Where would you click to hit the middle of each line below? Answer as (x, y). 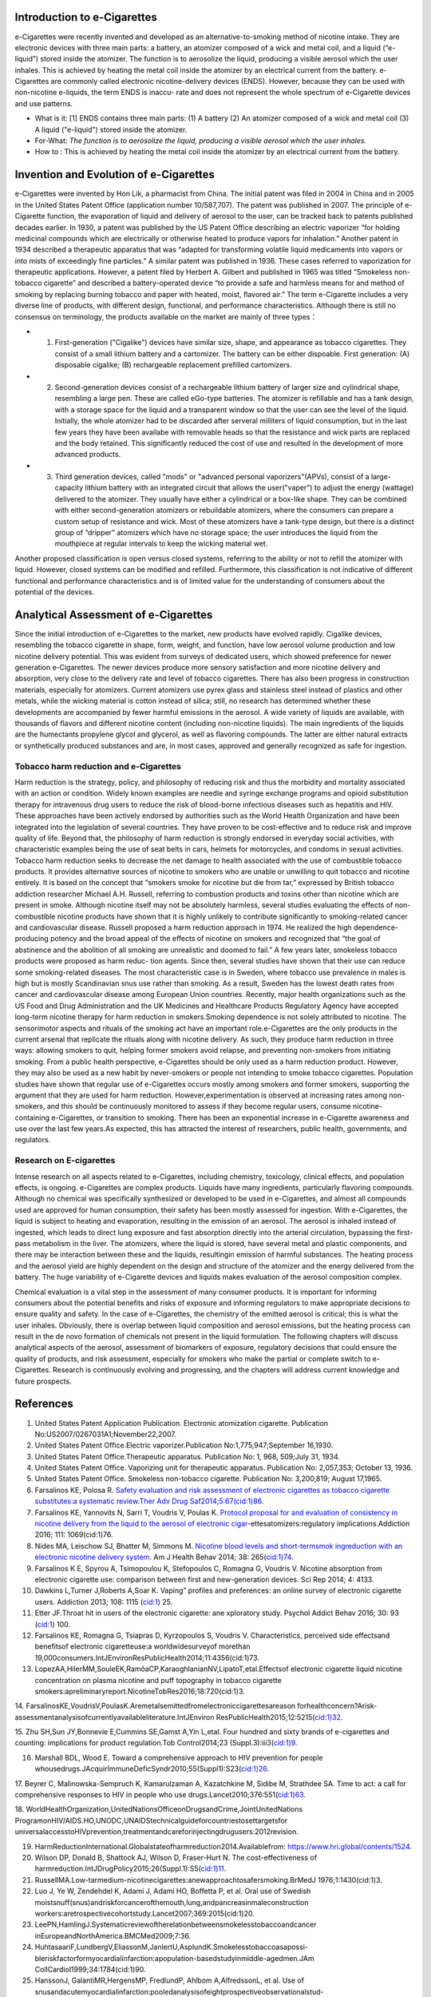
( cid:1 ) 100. (53, 1624)
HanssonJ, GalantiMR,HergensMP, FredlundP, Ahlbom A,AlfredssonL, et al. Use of (170, 1980)
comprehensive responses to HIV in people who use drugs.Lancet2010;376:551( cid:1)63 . (160, 1795)
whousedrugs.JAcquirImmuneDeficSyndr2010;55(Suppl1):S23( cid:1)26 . (152, 1769)
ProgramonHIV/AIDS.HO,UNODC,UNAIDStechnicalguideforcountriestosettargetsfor (151, 1820)
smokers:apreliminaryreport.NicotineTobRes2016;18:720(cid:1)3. (140, 1691)
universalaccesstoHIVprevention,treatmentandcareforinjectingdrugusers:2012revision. (156, 1832)
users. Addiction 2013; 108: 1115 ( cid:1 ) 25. (104, 1602)
